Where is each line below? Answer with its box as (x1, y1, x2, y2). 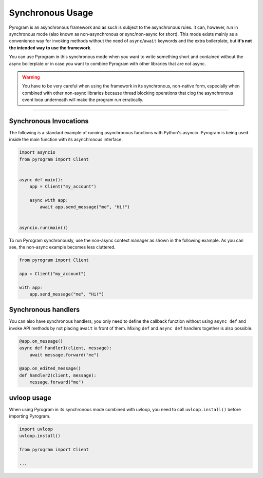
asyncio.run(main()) (19, 225, 68, 230)
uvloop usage (9, 394, 52, 402)
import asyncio (19, 149, 56, 155)
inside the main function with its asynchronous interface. (9, 137, 123, 143)
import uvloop (19, 426, 53, 432)
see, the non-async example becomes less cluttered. (9, 244, 115, 250)
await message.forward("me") (29, 352, 99, 357)
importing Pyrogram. (9, 413, 51, 419)
